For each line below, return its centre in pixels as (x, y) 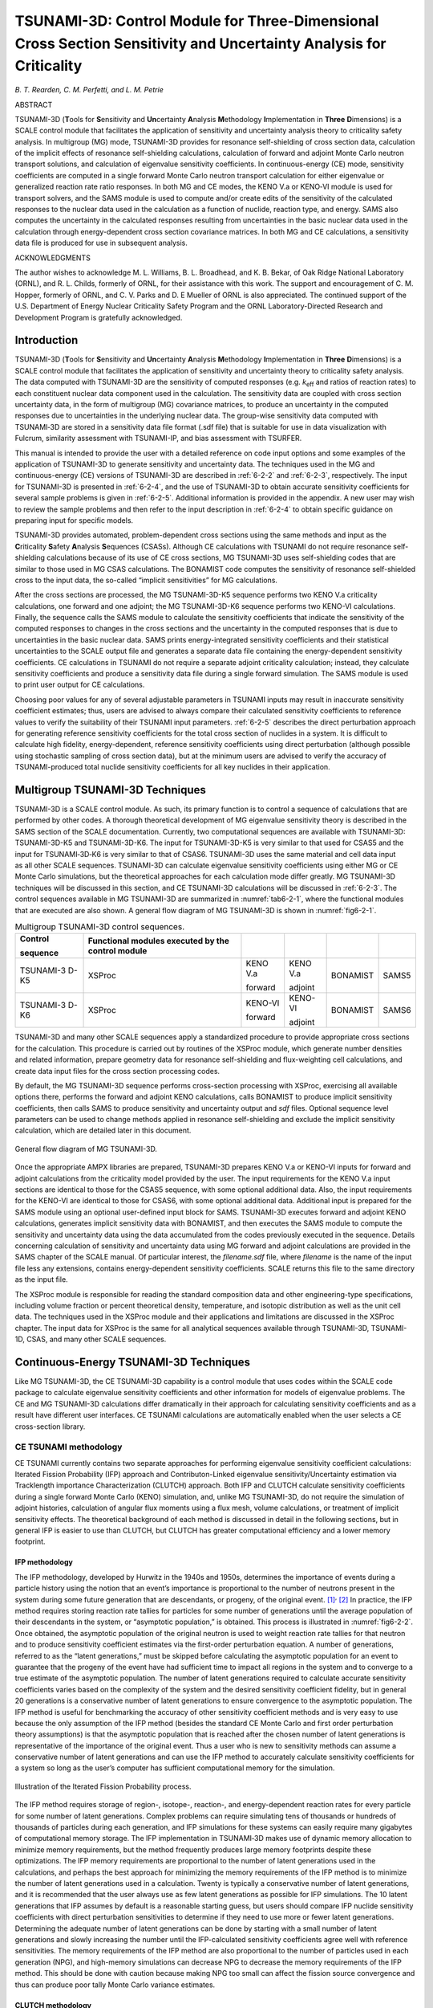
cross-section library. (50, 1426)
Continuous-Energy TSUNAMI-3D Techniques (133, 1362)
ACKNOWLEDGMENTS (53, 258)
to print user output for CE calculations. (80, 685)
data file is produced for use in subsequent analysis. (101, 243)
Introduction (47, 340)
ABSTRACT (34, 104)
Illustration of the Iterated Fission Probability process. (103, 1786)
